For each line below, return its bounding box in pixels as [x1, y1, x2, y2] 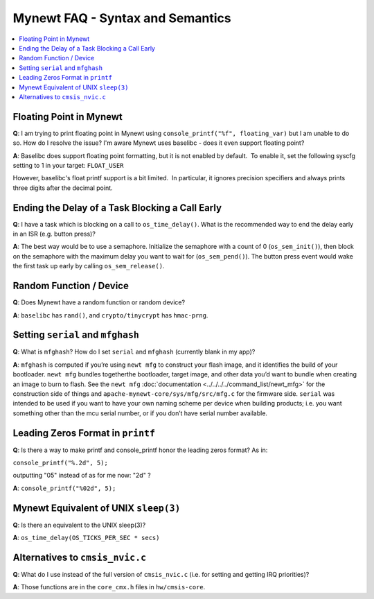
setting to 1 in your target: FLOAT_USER [12, 161, 124, 169]
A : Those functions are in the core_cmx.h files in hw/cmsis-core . [12, 583, 206, 591]
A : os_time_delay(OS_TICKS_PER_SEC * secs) [12, 534, 160, 542]
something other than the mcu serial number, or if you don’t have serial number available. [12, 409, 268, 417]
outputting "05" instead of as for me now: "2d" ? [12, 471, 152, 480]
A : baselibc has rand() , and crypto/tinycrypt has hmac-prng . [12, 311, 208, 319]
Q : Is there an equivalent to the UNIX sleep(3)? [12, 521, 146, 529]
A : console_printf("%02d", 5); [12, 484, 116, 492]
